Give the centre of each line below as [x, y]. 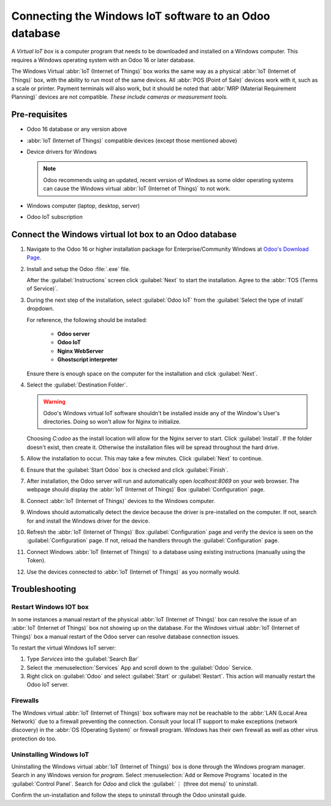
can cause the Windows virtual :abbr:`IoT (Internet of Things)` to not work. [137, 189]
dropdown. [40, 309]
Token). [36, 561]
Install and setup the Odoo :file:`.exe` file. [78, 269]
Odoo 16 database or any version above [77, 129]
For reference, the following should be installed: [87, 320]
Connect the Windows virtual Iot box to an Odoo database [124, 234]
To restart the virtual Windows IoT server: [64, 648]
